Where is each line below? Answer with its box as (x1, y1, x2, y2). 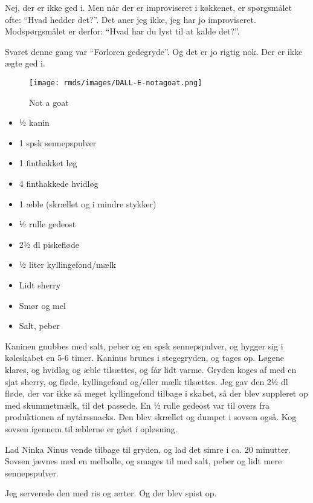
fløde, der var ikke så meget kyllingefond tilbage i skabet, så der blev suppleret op (5, 387, 308, 400)
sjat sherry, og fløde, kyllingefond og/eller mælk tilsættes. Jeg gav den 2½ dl (5, 375, 288, 388)
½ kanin (19, 116, 50, 129)
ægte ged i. (5, 57, 45, 70)
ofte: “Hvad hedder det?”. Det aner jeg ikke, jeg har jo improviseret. (5, 13, 256, 25)
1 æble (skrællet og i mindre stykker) (19, 197, 156, 210)
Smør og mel (19, 299, 66, 311)
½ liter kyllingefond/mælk (19, 258, 116, 271)
